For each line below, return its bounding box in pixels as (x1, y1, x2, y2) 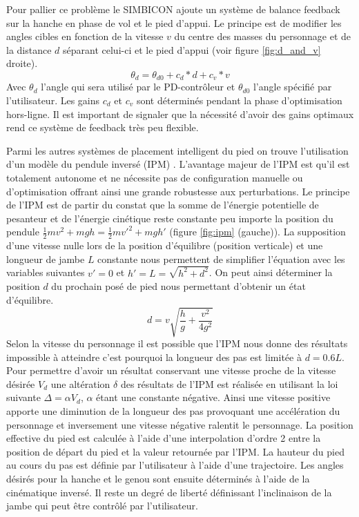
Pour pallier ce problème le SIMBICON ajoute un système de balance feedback (6, 2, 340, 16)
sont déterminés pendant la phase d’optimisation (136, 93, 342, 108)
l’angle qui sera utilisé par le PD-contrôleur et (41, 79, 235, 94)
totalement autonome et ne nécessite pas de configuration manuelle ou (6, 170, 303, 184)
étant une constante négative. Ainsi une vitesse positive (96, 390, 331, 404)
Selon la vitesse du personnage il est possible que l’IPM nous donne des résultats (6, 335, 348, 350)
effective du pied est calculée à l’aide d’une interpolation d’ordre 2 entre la (6, 431, 321, 445)
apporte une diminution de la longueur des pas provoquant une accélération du (6, 403, 340, 418)
